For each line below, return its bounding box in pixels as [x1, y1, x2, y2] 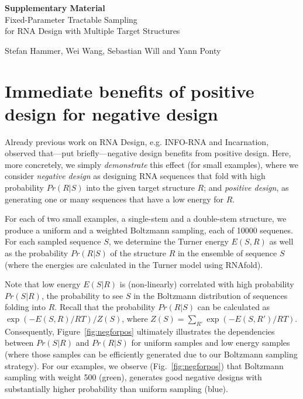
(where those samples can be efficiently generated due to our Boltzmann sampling [5, 348, 298, 360]
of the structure [110, 247, 166, 259]
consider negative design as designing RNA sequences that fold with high [5, 170, 266, 182]
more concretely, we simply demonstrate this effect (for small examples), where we [5, 158, 299, 170]
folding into [5, 301, 46, 313]
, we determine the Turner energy [108, 235, 229, 247]
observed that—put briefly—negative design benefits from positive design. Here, [5, 147, 291, 159]
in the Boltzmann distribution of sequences [133, 289, 288, 301]
